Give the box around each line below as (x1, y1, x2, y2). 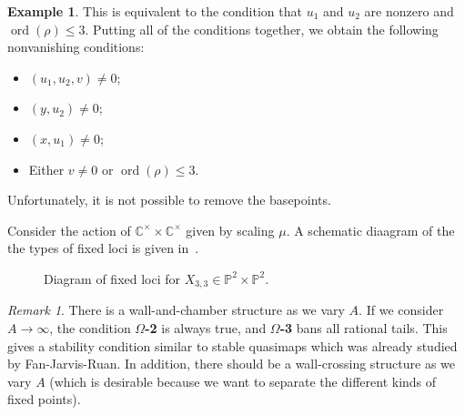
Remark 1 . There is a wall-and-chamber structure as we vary (7, 300, 345, 319)
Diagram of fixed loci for (44, 268, 181, 288)
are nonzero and (364, 2, 454, 20)
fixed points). (7, 390, 81, 409)
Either (28, 159, 65, 178)
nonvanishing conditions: (7, 37, 145, 56)
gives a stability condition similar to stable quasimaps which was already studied (7, 336, 458, 355)
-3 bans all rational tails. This (279, 318, 448, 337)
